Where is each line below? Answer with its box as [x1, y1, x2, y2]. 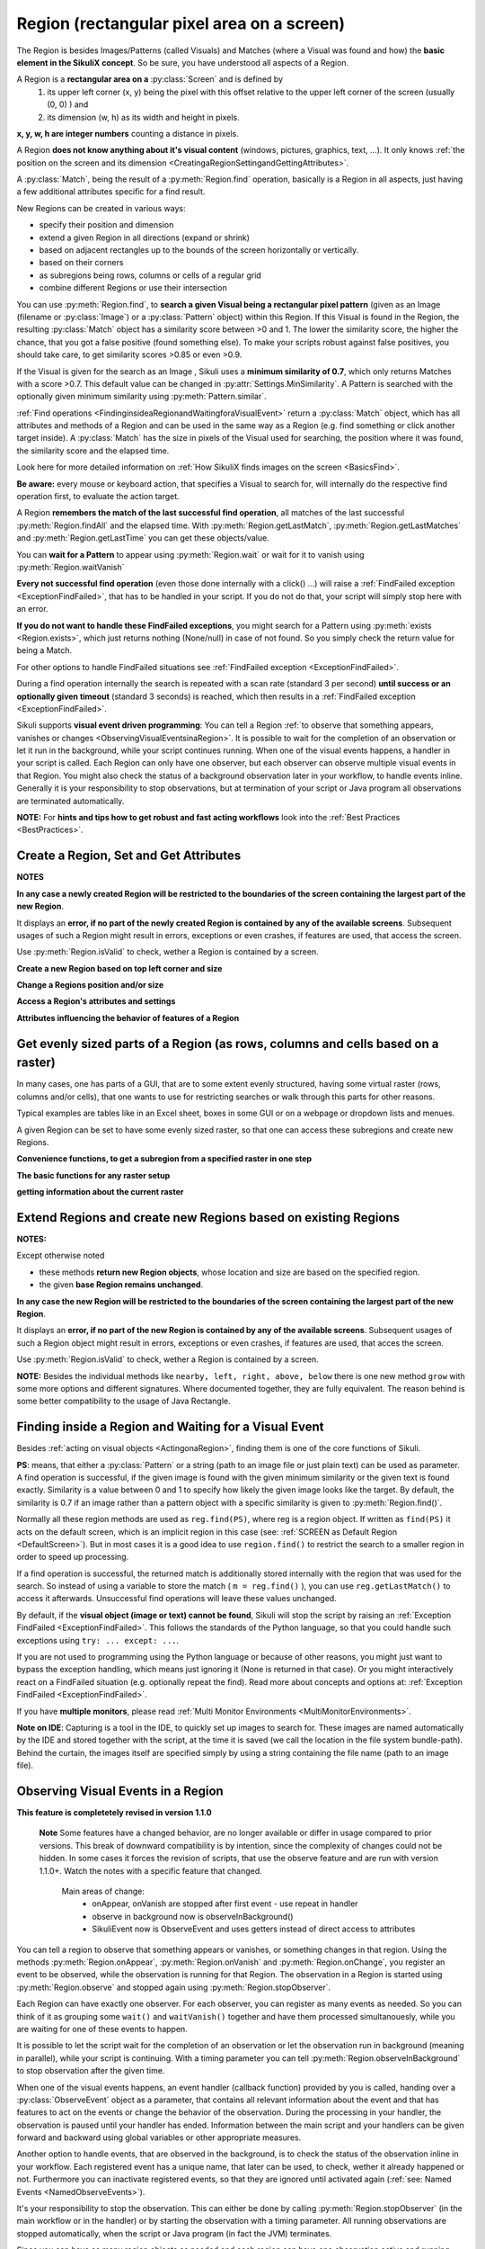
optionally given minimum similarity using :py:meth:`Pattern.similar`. [16, 391, 267, 402]
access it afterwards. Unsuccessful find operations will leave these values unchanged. [16, 1593, 337, 1604]
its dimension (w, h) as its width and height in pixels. [47, 112, 240, 122]
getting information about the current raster [16, 1187, 184, 1197]
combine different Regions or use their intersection [39, 282, 228, 293]
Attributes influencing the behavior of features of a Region [16, 1012, 240, 1023]
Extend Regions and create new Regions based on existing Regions [16, 1210, 400, 1225]
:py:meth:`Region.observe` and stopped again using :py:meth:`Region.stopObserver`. [16, 1982, 331, 1993]
